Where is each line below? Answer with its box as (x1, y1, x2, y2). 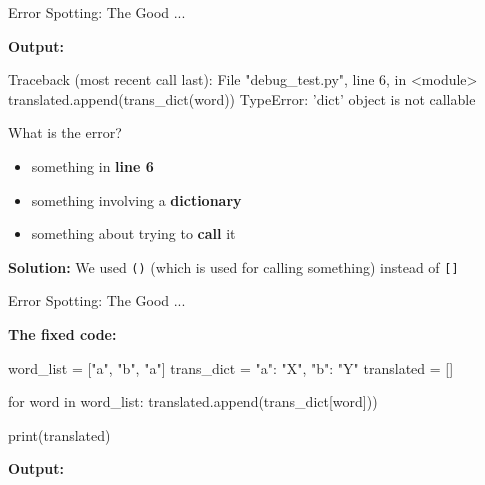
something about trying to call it (31, 223, 236, 244)
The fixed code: (8, 324, 117, 344)
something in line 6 (31, 155, 154, 176)
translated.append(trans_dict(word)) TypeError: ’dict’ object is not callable (8, 88, 476, 109)
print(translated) (8, 424, 111, 445)
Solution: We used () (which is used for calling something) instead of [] (8, 256, 459, 277)
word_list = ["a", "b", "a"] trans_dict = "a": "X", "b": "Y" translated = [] (8, 357, 454, 378)
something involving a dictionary (31, 189, 242, 210)
